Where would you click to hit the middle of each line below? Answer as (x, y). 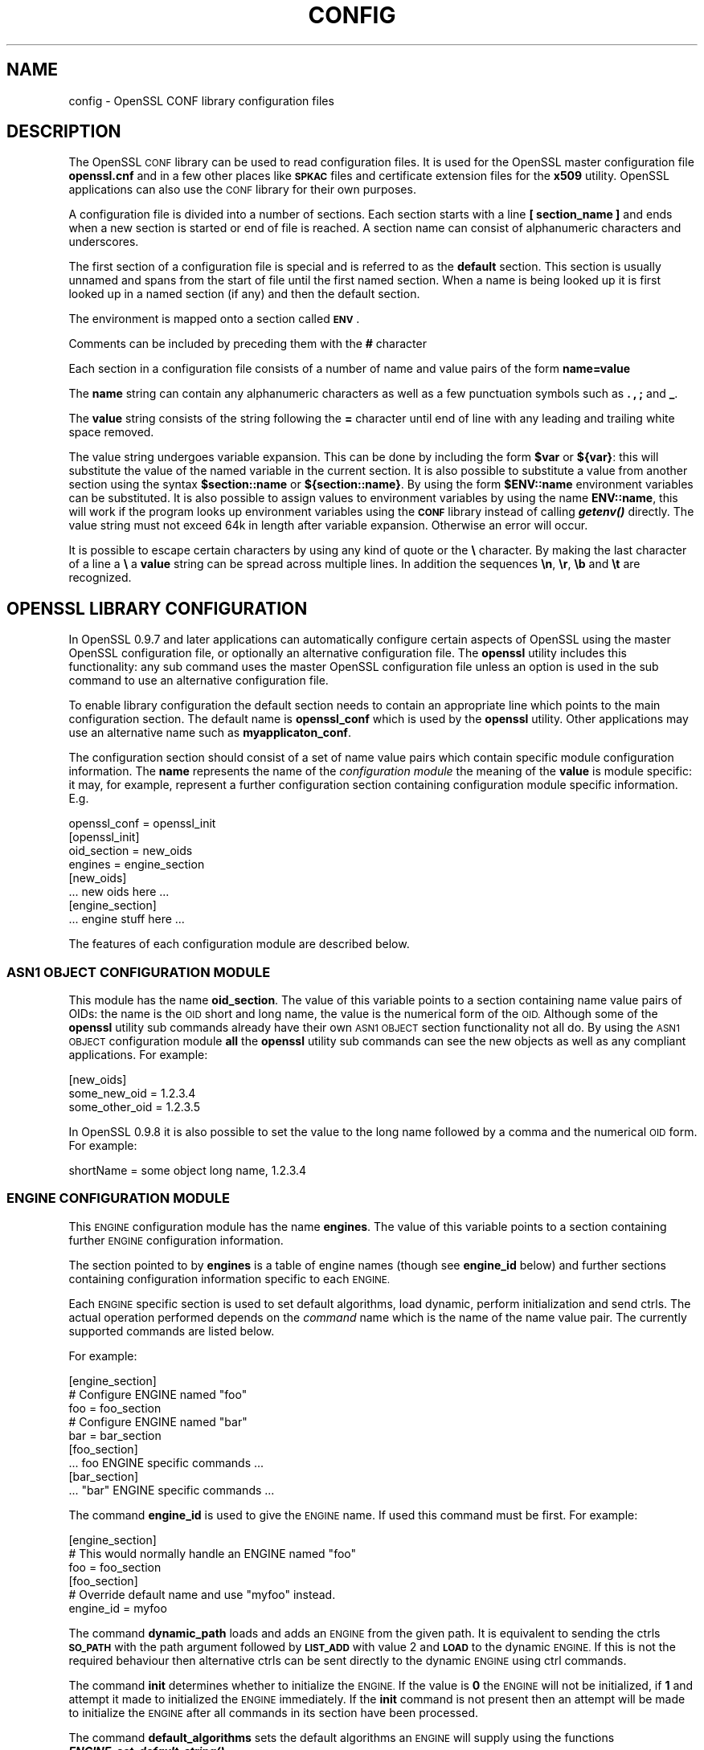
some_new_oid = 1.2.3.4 (132, 1094)
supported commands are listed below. (172, 1331)
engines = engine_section (137, 865)
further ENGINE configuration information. (176, 1240)
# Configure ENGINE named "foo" (158, 1394)
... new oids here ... (119, 892)
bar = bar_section (115, 1435)
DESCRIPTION (64, 132)
